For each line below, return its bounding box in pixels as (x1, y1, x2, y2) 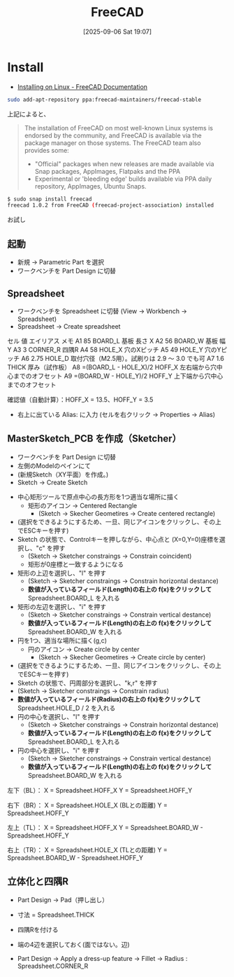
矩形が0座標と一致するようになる (27, 560, 124, 568)
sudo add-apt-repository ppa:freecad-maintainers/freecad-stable (7, 96, 201, 103)
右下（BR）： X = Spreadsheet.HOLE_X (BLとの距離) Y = (7, 800, 168, 809)
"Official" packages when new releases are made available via (34, 159, 214, 168)
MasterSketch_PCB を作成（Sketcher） (7, 432, 182, 445)
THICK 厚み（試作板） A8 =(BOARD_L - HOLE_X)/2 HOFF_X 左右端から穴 (7, 362, 217, 371)
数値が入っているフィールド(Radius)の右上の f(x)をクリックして (17, 695, 201, 703)
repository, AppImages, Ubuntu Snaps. (34, 182, 147, 190)
